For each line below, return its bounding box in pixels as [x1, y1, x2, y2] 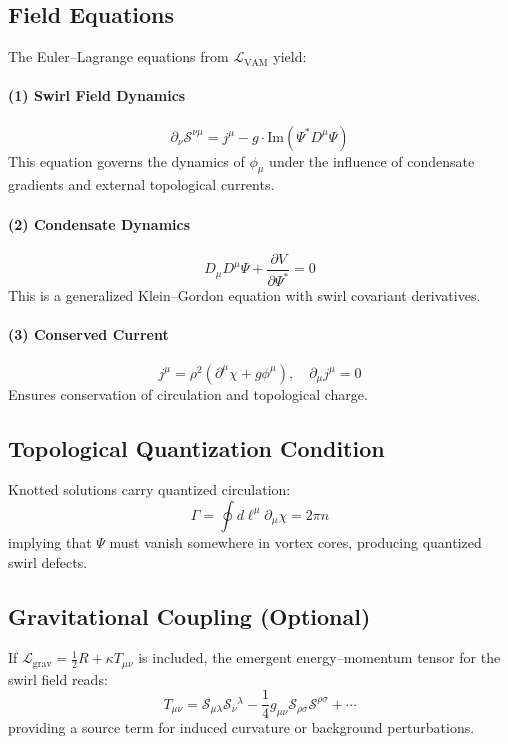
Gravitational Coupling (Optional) [8, 600, 371, 631]
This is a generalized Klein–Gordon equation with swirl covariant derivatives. [8, 285, 481, 306]
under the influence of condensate [269, 150, 475, 171]
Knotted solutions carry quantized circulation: [8, 479, 291, 500]
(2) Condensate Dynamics [8, 213, 191, 234]
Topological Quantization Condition [8, 432, 385, 463]
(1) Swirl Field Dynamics [8, 85, 186, 106]
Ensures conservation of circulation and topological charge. [8, 383, 368, 404]
